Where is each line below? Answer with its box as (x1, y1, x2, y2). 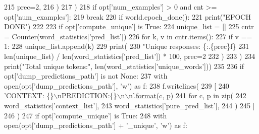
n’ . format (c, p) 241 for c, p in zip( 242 (129, 90, 246, 101)
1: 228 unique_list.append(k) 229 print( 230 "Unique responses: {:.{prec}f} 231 (4, 41, 249, 51)
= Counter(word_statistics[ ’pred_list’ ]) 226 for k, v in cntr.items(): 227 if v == (4, 31, 252, 41)
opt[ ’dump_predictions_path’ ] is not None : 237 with (4, 71, 168, 81)
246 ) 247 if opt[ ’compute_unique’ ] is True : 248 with (4, 110, 167, 120)
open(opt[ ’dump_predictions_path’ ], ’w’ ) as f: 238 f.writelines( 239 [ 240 (4, 80, 229, 91)
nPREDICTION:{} (58, 90, 117, 101)
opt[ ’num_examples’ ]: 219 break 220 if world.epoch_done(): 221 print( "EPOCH (4, 11, 251, 22)
